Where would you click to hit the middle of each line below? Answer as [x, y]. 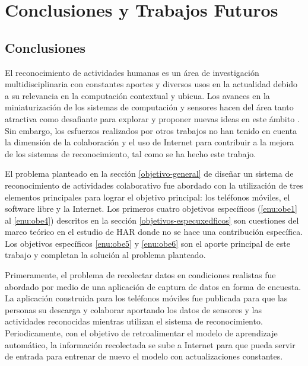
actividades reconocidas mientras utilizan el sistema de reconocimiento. [134, 321]
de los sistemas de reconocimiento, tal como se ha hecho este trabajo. [131, 153]
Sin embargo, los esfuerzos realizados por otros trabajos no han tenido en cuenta [151, 130]
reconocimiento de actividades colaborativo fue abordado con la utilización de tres [154, 185]
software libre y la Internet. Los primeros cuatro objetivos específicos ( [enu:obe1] [151, 209]
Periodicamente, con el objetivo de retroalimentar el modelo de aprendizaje [141, 333]
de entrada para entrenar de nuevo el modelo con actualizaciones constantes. [144, 356]
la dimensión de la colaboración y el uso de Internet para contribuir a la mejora [150, 142]
